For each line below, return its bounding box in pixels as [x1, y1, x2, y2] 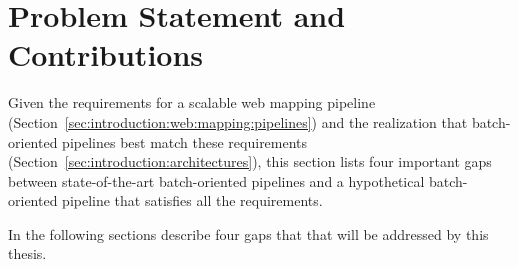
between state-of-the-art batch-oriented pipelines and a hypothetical [8, 170, 425, 191]
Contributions [8, 34, 204, 75]
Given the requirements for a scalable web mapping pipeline [8, 92, 376, 113]
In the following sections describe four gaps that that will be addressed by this [8, 223, 489, 244]
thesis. [8, 243, 47, 264]
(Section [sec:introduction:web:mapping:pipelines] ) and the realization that [8, 111, 468, 132]
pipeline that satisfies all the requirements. [62, 190, 323, 211]
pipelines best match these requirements [62, 131, 308, 152]
